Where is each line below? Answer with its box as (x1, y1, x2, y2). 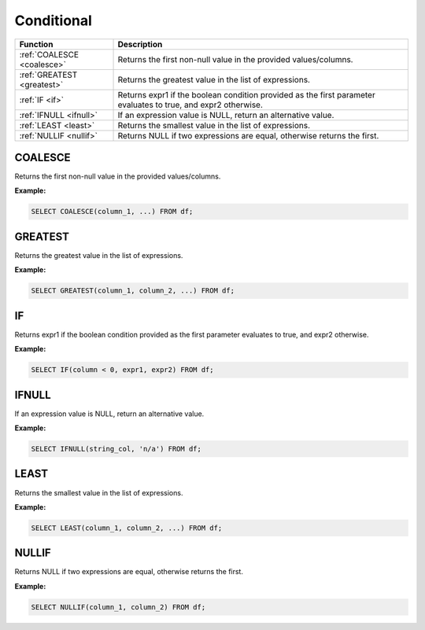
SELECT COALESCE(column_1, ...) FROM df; (31, 207, 194, 216)
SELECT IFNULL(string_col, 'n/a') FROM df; (31, 444, 202, 454)
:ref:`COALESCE (19, 49, 79, 60)
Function (19, 39, 54, 50)
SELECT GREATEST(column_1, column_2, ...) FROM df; (31, 286, 235, 295)
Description (117, 39, 163, 50)
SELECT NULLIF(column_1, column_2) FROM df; (31, 602, 206, 611)
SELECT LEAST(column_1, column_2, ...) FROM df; (31, 523, 223, 532)
